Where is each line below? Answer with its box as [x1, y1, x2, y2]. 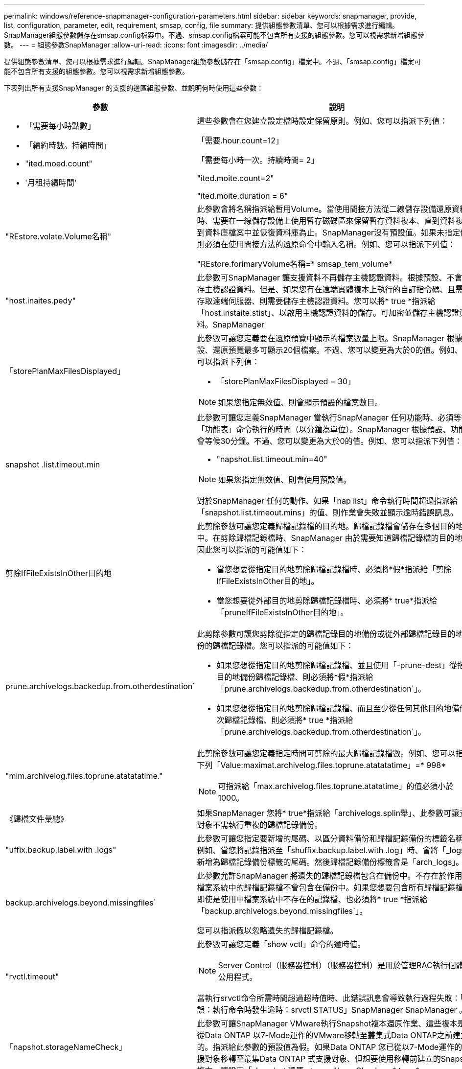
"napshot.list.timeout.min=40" [216, 454, 327, 464]
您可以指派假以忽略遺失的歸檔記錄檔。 [197, 926, 338, 935]
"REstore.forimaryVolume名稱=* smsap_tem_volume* [197, 259, 393, 269]
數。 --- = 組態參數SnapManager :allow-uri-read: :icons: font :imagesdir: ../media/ [4, 41, 268, 49]
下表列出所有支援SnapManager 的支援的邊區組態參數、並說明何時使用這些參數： [4, 84, 264, 92]
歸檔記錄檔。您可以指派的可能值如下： [212, 641, 354, 651]
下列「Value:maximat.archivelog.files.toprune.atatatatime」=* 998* [197, 760, 446, 770]
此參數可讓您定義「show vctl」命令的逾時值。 [197, 939, 366, 949]
